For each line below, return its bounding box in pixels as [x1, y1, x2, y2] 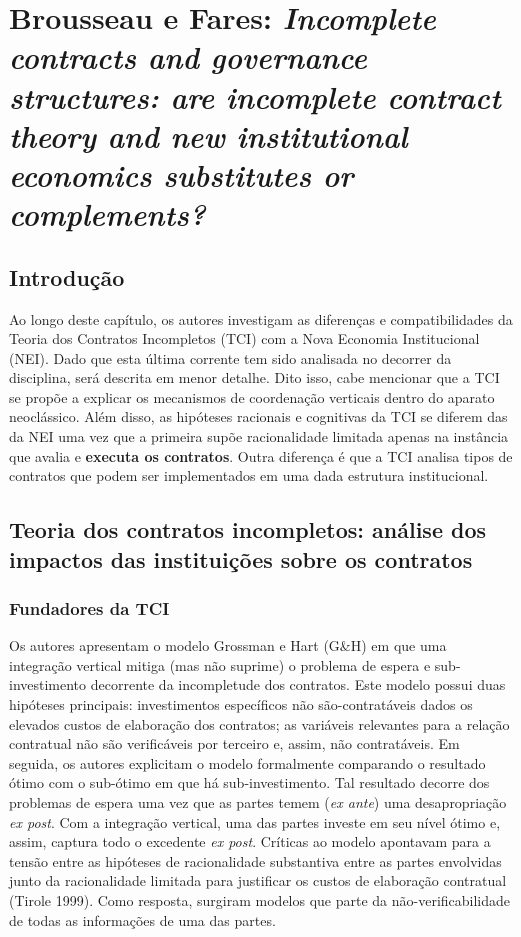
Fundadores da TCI [9, 595, 170, 620]
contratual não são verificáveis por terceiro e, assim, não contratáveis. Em [9, 733, 460, 754]
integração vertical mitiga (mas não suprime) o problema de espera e [9, 654, 431, 675]
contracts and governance [9, 36, 367, 78]
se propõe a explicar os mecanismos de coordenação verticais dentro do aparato [9, 386, 495, 407]
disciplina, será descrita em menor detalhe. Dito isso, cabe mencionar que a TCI [9, 367, 500, 388]
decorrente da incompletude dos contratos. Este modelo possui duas [90, 674, 506, 695]
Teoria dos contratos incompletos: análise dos [9, 514, 487, 545]
